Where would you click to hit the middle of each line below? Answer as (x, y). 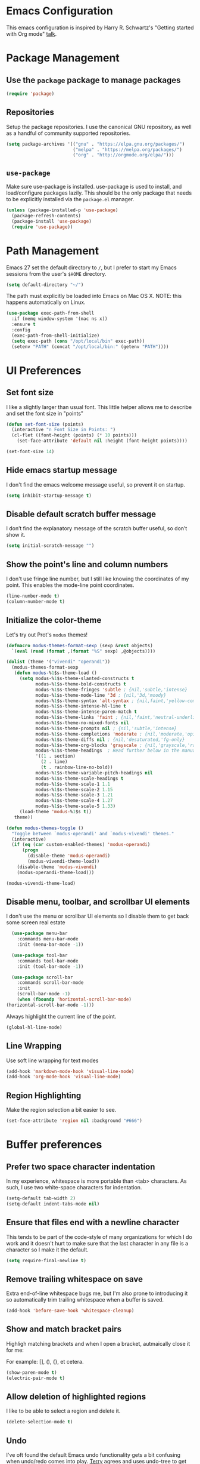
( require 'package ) (30, 94)
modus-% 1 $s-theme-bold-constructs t (81, 684)
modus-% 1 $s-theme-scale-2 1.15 (74, 789)
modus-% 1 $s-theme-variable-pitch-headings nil (94, 773)
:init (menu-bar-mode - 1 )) (50, 945)
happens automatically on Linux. (46, 302)
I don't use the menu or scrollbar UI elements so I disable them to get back (98, 916)
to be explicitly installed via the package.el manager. (70, 199)
